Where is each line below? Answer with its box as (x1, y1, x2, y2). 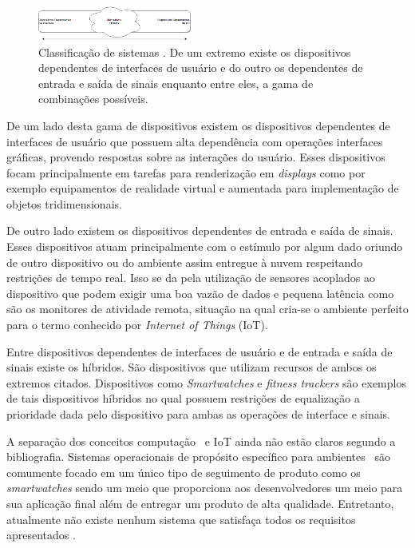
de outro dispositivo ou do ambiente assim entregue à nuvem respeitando (6, 253, 363, 270)
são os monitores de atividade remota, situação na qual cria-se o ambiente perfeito (6, 300, 409, 317)
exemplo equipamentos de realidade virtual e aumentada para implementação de (6, 180, 399, 197)
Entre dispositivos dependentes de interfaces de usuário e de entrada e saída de (6, 343, 393, 359)
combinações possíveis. (38, 90, 148, 107)
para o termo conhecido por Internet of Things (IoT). (6, 316, 268, 333)
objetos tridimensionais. (6, 195, 122, 212)
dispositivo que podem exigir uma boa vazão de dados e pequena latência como (6, 284, 394, 301)
